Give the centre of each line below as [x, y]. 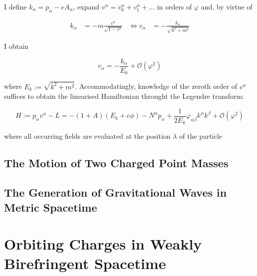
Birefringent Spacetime [85, 263]
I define [15, 6]
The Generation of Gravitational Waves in [116, 192]
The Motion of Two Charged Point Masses [116, 163]
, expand [86, 6]
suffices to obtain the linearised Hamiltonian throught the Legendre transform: [124, 96]
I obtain [16, 46]
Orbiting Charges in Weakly [103, 244]
